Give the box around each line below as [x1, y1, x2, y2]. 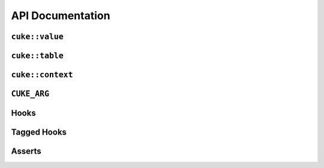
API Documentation [11, 9, 110, 22]
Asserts [11, 146, 41, 157]
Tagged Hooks [11, 127, 67, 138]
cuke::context [11, 70, 73, 80]
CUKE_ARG [11, 89, 50, 99]
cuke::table [11, 51, 64, 60]
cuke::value [11, 32, 64, 41]
